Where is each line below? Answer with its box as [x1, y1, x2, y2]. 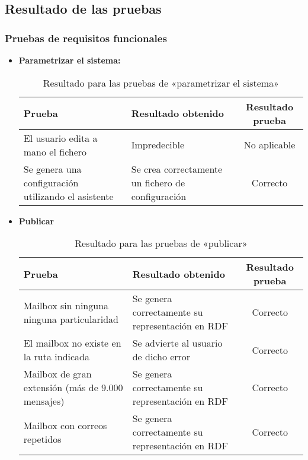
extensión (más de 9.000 [23, 380, 123, 395]
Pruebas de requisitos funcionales [5, 30, 167, 45]
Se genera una [23, 161, 82, 176]
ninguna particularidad [23, 312, 118, 326]
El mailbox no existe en [23, 336, 121, 350]
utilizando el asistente [23, 189, 114, 203]
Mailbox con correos [23, 418, 107, 432]
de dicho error [132, 350, 191, 364]
